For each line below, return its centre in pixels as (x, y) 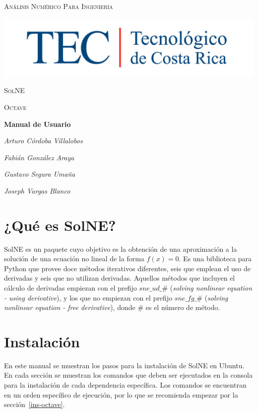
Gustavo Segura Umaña (40, 174)
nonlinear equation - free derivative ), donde (70, 307)
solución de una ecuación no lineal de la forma (74, 258)
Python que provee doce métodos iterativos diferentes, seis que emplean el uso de (127, 268)
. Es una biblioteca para (215, 258)
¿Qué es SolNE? (60, 225)
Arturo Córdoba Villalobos (43, 141)
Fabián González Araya (39, 157)
